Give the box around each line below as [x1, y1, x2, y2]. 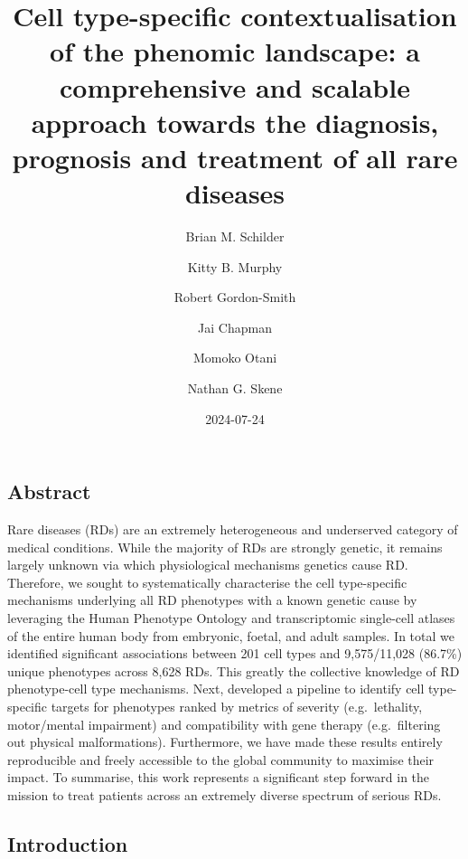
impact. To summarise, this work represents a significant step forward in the [7, 768, 430, 787]
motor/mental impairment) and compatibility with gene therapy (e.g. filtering [7, 714, 441, 733]
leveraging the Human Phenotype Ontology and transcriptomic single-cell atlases [7, 609, 455, 627]
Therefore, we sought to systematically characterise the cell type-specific [7, 572, 407, 591]
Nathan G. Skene [187, 379, 283, 398]
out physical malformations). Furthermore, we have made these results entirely [7, 732, 443, 751]
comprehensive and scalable [60, 68, 410, 105]
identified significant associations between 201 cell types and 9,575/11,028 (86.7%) [7, 644, 463, 663]
